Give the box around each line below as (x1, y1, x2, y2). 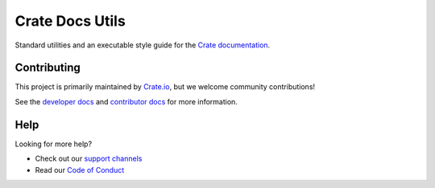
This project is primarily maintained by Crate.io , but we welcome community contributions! (14, 82, 316, 92)
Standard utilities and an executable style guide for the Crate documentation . (14, 40, 271, 50)
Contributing (14, 61, 81, 75)
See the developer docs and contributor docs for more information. (14, 96, 238, 106)
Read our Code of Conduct (35, 165, 125, 174)
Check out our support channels (35, 153, 143, 164)
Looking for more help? (14, 139, 93, 149)
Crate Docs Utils (14, 12, 126, 30)
